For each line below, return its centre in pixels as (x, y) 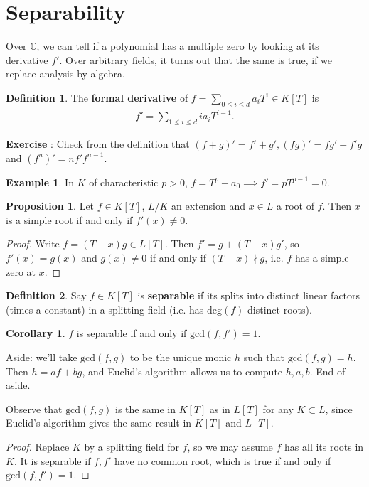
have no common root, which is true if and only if (223, 460)
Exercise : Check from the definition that (98, 144)
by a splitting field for (132, 446)
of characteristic (124, 182)
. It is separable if (52, 460)
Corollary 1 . (36, 333)
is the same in (145, 408)
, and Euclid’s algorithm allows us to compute (182, 371)
